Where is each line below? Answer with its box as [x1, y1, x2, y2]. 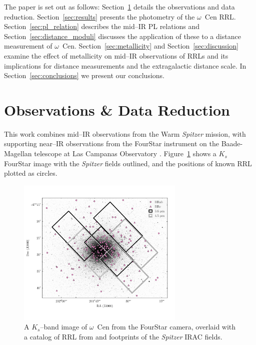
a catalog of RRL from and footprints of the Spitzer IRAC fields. [24, 331, 222, 341]
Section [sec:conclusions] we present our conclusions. [4, 70, 164, 81]
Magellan [4, 148, 32, 159]
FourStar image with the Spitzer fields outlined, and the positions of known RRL [4, 158, 252, 168]
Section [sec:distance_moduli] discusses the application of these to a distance [4, 31, 241, 41]
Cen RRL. [204, 11, 236, 22]
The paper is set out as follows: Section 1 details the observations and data [4, 2, 235, 12]
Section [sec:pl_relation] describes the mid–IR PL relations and [4, 21, 200, 32]
